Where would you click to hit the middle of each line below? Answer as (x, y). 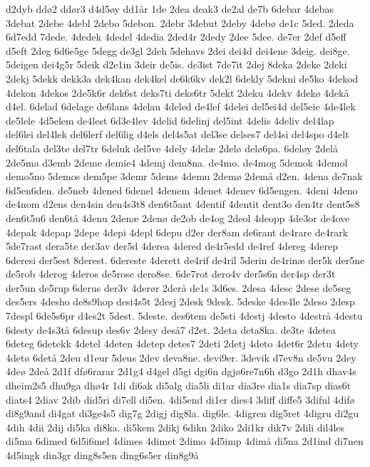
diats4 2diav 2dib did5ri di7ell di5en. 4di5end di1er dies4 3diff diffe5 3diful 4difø (180, 399)
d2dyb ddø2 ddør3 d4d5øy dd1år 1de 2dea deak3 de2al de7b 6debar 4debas (170, 9)
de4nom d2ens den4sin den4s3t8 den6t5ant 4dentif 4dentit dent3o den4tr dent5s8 (183, 204)
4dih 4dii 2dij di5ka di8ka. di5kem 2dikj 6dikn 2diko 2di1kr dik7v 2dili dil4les (175, 427)
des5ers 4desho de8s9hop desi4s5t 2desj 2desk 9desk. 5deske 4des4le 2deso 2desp (180, 301)
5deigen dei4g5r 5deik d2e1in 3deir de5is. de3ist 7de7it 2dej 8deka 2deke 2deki (176, 64)
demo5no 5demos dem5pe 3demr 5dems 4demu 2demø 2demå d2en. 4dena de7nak (184, 176)
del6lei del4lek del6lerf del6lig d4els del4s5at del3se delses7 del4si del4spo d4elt (178, 134)
